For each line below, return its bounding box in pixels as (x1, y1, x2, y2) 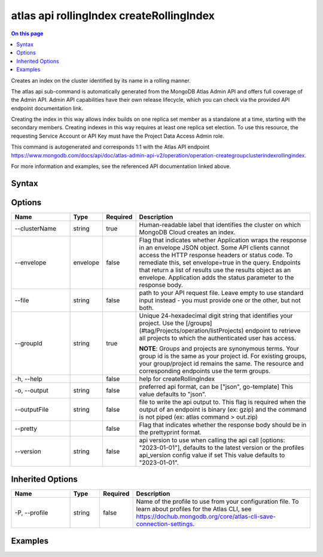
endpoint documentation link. (11, 105, 83, 112)
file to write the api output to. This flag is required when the (139, 398, 306, 406)
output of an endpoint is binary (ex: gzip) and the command (139, 405, 307, 413)
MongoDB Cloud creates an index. (139, 228, 236, 236)
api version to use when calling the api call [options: (139, 436, 285, 444)
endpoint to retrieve (245, 326, 301, 334)
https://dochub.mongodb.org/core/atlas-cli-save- (136, 512, 276, 521)
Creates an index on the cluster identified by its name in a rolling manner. (11, 77, 191, 84)
